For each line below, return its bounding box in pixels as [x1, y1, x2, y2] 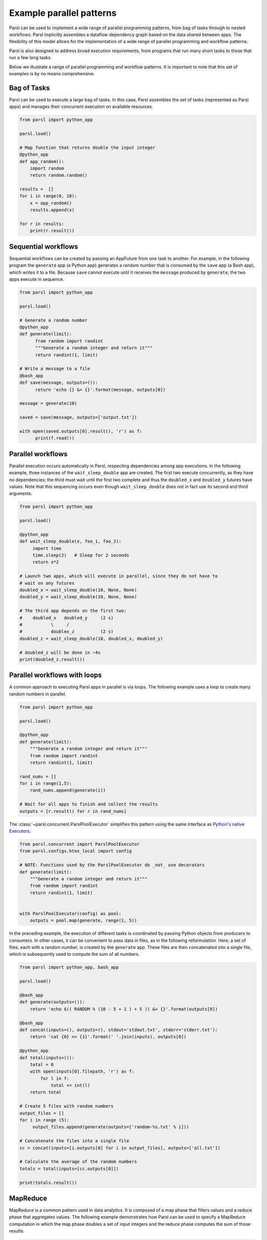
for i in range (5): [19, 1117, 69, 1123]
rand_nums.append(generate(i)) [30, 788, 106, 793]
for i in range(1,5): [19, 781, 72, 786]
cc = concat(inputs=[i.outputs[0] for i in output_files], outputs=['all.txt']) [19, 1145, 221, 1151]
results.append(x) [30, 207, 75, 213]
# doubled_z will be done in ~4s [19, 650, 101, 655]
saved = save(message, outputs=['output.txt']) [19, 415, 137, 420]
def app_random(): [19, 159, 64, 164]
